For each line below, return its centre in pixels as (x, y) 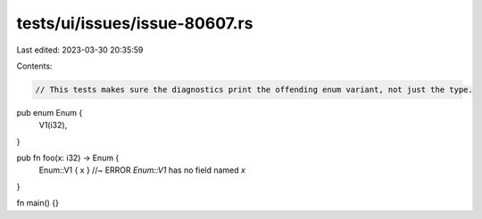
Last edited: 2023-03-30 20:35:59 (80, 50)
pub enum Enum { (50, 112)
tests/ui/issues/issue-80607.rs (135, 23)
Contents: (34, 66)
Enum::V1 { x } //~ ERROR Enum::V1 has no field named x (142, 170)
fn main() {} (38, 203)
